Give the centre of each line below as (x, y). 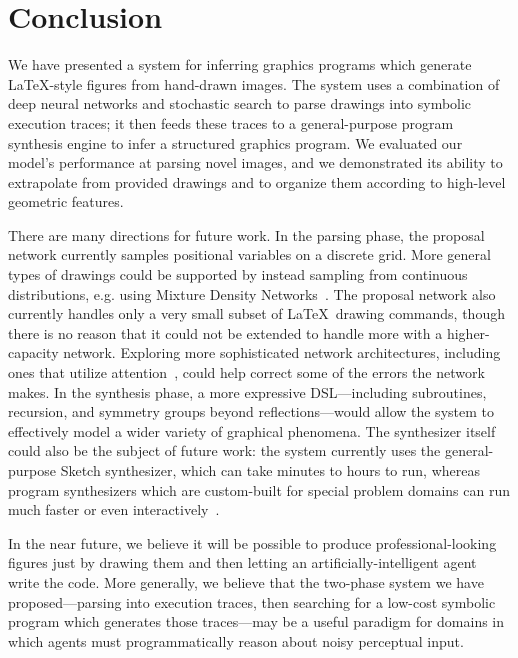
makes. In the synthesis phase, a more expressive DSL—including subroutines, (247, 391)
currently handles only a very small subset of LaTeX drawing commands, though (256, 313)
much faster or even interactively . (114, 509)
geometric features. (66, 201)
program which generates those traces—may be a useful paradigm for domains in (256, 621)
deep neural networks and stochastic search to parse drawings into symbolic (240, 103)
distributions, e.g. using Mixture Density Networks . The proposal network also (252, 293)
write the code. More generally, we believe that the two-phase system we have (246, 581)
